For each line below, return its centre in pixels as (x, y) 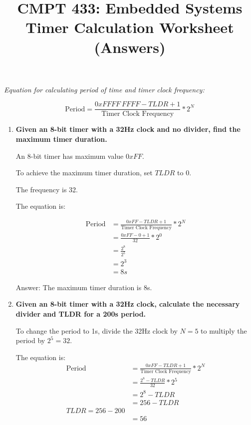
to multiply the (224, 330)
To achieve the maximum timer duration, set (84, 173)
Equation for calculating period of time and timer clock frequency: (104, 89)
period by (30, 340)
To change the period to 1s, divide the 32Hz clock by (97, 330)
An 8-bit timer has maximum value (70, 156)
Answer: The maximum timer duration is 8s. (84, 287)
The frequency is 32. (47, 189)
